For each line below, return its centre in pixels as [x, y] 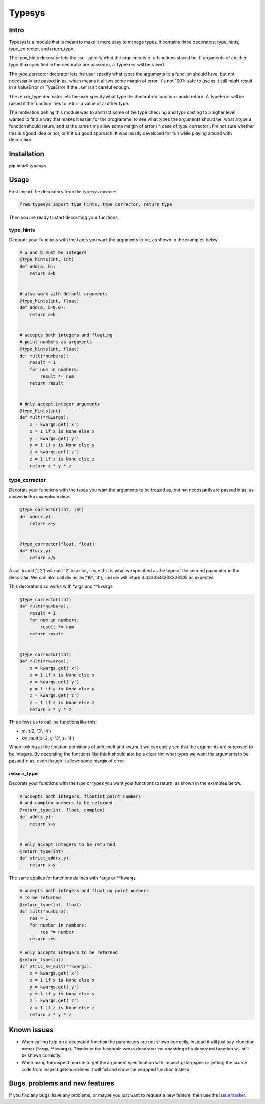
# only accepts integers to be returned [68, 952]
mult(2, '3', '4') [36, 731]
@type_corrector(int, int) [52, 510]
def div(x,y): [36, 551]
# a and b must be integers [53, 253]
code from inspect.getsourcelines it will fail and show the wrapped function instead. [106, 1069]
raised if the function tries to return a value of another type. [69, 104]
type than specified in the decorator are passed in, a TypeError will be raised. [87, 65]
